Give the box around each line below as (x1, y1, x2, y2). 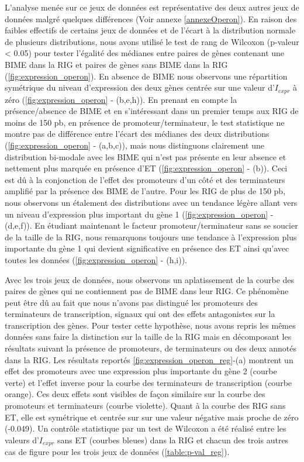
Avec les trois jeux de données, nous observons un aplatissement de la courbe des (5, 273, 295, 285)
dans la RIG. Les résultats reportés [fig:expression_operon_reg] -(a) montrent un (5, 353, 293, 366)
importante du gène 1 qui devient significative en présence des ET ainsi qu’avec (5, 242, 289, 254)
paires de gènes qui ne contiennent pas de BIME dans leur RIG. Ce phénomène (5, 285, 289, 297)
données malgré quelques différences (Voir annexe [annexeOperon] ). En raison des (5, 12, 297, 25)
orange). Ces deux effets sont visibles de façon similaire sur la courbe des (5, 388, 265, 400)
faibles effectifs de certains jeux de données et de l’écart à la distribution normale (5, 24, 296, 36)
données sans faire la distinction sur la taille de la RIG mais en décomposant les (5, 330, 292, 343)
